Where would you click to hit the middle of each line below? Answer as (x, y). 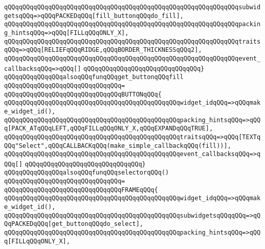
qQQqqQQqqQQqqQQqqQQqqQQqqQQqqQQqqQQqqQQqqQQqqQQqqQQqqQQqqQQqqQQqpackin (132, 24)
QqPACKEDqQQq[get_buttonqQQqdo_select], (74, 224)
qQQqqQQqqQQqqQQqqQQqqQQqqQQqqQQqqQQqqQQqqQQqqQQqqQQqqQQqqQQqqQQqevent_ (132, 58)
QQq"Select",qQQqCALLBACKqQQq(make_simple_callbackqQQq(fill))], (118, 146)
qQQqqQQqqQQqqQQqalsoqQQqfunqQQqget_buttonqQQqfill (94, 77)
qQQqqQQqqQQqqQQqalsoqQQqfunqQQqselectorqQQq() (87, 173)
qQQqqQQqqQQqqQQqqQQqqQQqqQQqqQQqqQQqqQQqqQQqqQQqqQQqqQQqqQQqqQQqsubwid (132, 7)
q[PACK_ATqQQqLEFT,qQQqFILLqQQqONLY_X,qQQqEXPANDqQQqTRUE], (109, 129)
